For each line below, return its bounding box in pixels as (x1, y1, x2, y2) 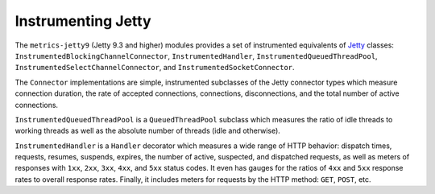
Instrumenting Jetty (14, 12, 152, 30)
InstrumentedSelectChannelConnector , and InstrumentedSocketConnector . (14, 63, 295, 72)
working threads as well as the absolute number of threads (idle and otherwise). (14, 126, 281, 136)
